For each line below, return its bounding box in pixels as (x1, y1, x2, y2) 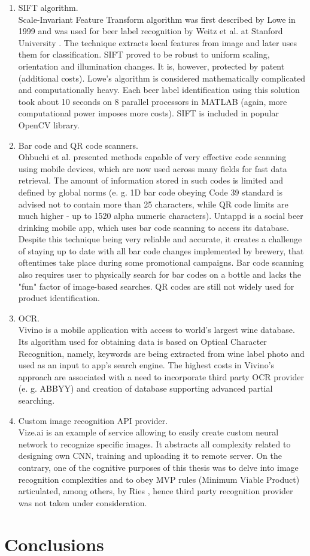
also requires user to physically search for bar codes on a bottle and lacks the (18, 268, 301, 281)
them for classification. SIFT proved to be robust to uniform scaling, (18, 48, 270, 61)
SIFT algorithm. (18, 1, 78, 13)
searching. (18, 394, 55, 406)
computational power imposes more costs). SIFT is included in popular (18, 107, 279, 119)
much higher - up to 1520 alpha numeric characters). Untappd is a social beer (18, 209, 303, 222)
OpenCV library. (18, 118, 80, 131)
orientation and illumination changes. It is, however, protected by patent (18, 59, 285, 72)
